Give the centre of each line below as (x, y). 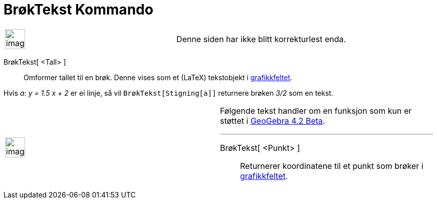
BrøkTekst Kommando (78, 10)
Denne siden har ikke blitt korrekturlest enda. (261, 39)
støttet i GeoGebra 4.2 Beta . (273, 121)
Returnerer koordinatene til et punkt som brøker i (332, 166)
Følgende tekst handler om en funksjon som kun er (316, 111)
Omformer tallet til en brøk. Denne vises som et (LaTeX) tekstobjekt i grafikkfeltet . (158, 77)
